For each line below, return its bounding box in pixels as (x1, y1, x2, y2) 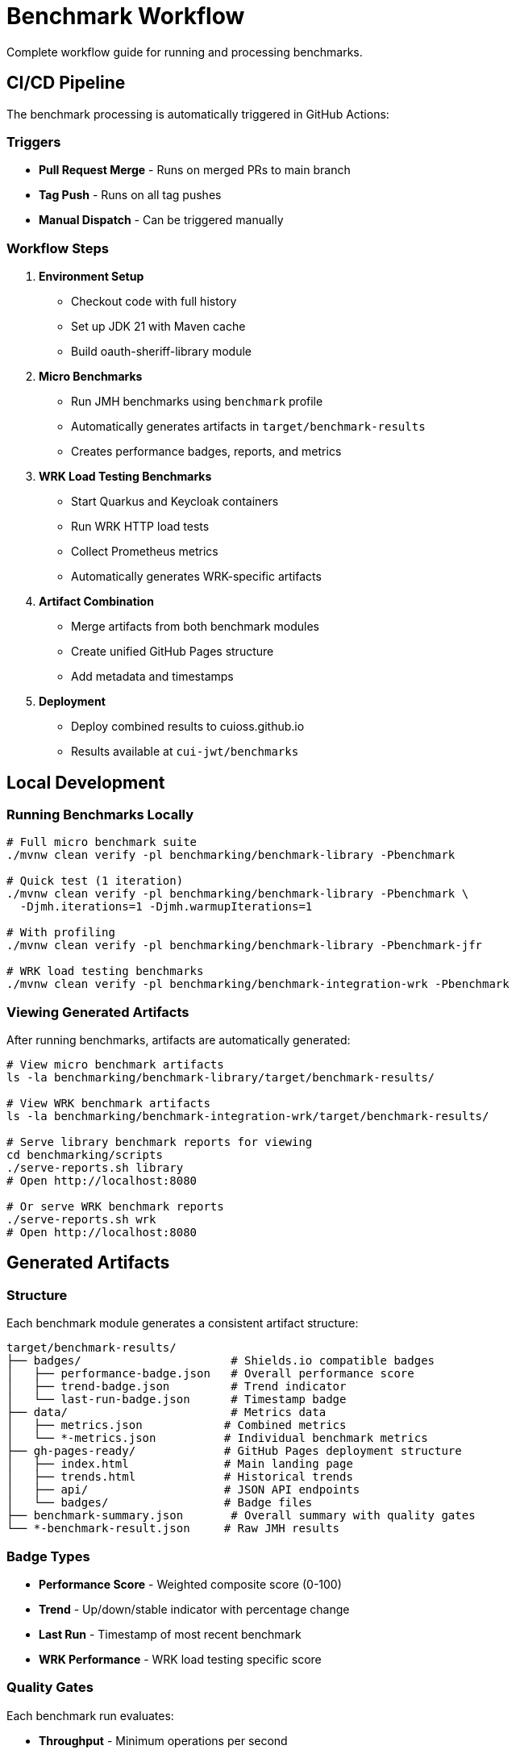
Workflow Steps (6, 240, 109, 256)
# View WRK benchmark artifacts (6, 1097, 210, 1110)
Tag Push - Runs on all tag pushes (39, 188, 222, 202)
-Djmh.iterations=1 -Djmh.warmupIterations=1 (19, 900, 313, 914)
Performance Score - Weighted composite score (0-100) (39, 1577, 342, 1592)
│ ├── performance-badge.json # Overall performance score (6, 1367, 414, 1381)
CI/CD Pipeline (6, 73, 126, 94)
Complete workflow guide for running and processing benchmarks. (6, 44, 363, 59)
